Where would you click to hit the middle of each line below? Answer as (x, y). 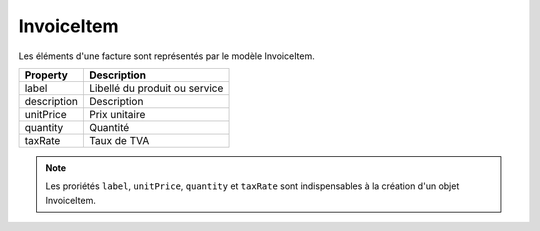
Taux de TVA (119, 140)
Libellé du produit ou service (156, 88)
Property (46, 75)
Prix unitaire (117, 114)
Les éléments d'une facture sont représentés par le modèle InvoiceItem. (166, 56)
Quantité (109, 127)
